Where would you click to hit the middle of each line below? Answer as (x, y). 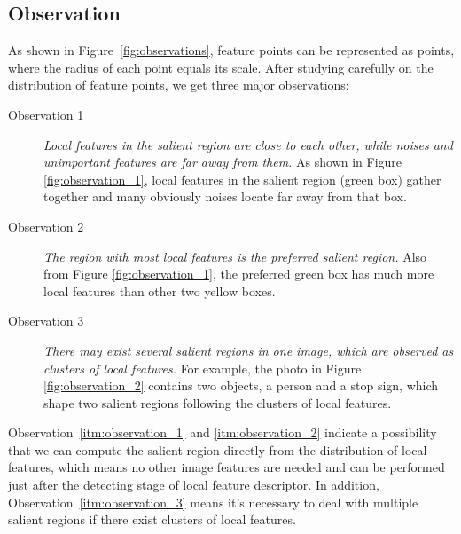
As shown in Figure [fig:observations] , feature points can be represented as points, (231, 50)
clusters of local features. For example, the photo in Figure (203, 368)
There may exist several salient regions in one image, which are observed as (249, 350)
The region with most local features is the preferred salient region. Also (235, 256)
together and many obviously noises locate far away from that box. (225, 196)
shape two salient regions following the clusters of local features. (218, 402)
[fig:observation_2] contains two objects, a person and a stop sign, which (241, 385)
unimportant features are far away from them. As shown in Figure (223, 162)
